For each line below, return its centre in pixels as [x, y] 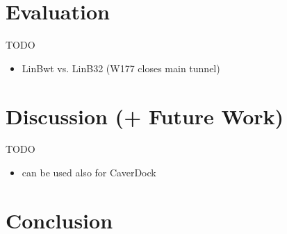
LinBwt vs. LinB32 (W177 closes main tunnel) [121, 68]
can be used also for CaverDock [89, 173]
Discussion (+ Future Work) [145, 116]
